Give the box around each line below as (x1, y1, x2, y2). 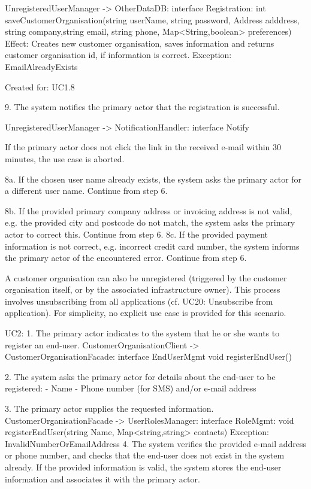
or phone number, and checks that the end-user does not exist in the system (5, 449, 285, 461)
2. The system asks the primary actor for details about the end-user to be (5, 370, 276, 382)
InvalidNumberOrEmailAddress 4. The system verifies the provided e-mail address (5, 437, 307, 449)
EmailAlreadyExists (5, 60, 78, 72)
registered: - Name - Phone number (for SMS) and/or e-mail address (5, 382, 256, 394)
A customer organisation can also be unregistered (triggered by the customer (5, 271, 287, 284)
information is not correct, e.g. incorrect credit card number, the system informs (5, 239, 300, 252)
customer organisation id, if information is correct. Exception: (5, 48, 232, 61)
